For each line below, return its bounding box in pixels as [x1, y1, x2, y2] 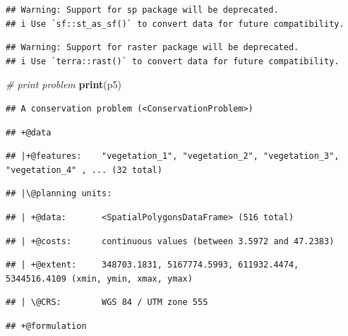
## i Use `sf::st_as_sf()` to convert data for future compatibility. [6, 18, 344, 29]
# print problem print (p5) [6, 77, 121, 92]
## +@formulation [6, 320, 87, 331]
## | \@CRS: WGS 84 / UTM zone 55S [6, 297, 208, 308]
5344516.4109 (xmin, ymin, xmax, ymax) [6, 273, 193, 284]
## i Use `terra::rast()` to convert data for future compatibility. [6, 56, 340, 66]
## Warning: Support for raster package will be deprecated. [6, 42, 299, 53]
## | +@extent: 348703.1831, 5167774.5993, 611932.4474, [6, 260, 299, 270]
